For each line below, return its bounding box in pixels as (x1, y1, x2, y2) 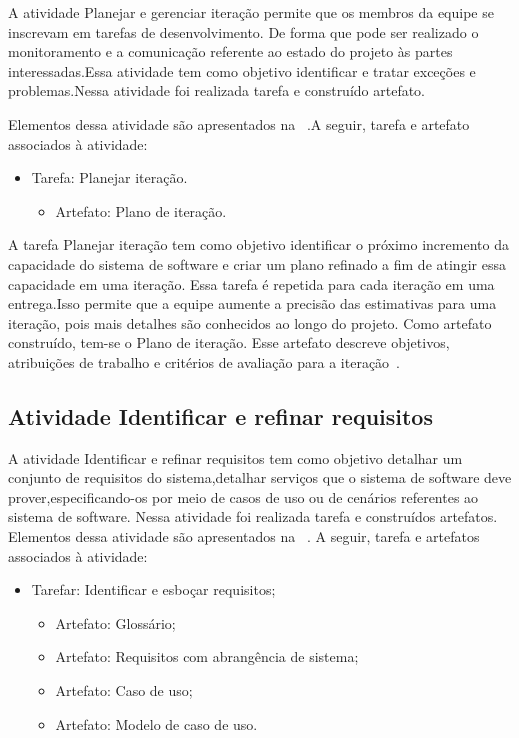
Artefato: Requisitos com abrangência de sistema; (55, 646, 359, 667)
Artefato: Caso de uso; (55, 680, 193, 701)
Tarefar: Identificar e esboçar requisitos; (31, 579, 276, 600)
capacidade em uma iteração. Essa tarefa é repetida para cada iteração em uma (8, 273, 495, 294)
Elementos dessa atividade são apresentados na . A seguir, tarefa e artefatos (8, 526, 480, 547)
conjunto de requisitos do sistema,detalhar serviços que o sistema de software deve (8, 467, 512, 488)
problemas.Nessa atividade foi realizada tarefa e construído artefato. (8, 80, 426, 101)
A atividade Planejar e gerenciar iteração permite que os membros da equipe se (8, 2, 494, 22)
